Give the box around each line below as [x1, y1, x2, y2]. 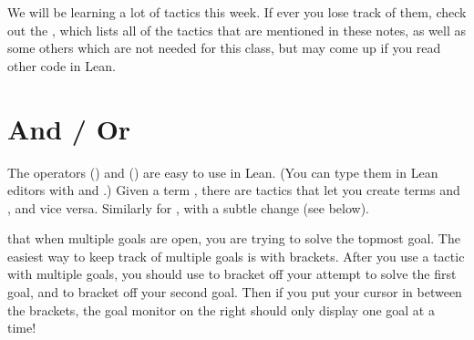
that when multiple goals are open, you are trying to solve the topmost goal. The [7, 229, 460, 248]
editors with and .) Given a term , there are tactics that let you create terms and [7, 180, 460, 200]
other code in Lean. [7, 56, 116, 75]
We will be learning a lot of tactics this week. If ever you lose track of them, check [7, 3, 467, 21]
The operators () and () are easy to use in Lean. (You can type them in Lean [7, 162, 438, 181]
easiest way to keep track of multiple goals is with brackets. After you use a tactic [7, 246, 465, 265]
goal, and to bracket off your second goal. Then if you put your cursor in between [7, 283, 462, 302]
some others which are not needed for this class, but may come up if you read [7, 38, 441, 57]
